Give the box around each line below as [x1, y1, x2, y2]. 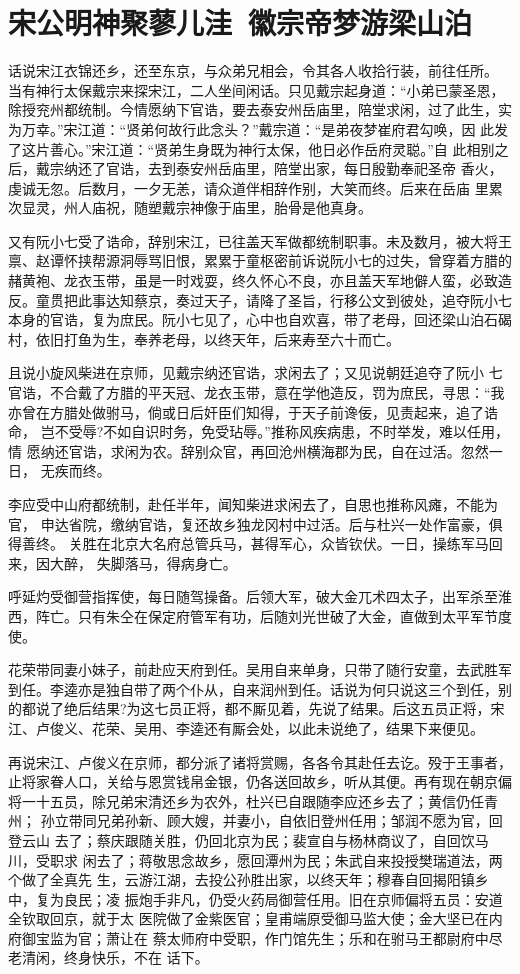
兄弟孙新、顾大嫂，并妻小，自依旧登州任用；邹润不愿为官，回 [96, 810, 503, 831]
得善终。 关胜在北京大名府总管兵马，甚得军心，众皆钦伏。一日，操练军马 [8, 533, 489, 554]
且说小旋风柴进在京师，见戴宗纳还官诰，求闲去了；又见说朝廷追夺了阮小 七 [8, 362, 503, 383]
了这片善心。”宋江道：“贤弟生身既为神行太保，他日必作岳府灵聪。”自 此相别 [8, 138, 495, 159]
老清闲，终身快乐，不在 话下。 [8, 947, 209, 968]
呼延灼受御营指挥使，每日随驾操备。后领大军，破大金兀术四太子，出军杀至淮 [8, 586, 512, 607]
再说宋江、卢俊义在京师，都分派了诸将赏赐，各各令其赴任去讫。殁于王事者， [8, 751, 512, 772]
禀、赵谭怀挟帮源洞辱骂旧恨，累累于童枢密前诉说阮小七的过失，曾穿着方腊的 [8, 250, 512, 271]
